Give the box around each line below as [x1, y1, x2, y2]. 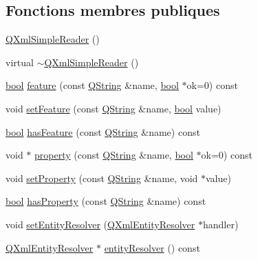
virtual [6, 54, 34, 69]
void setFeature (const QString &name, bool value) [6, 101, 222, 115]
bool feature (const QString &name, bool [6, 78, 179, 92]
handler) [202, 217, 239, 231]
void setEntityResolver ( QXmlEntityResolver [6, 217, 195, 231]
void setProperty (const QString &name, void [6, 170, 198, 185]
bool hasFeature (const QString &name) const [6, 124, 200, 139]
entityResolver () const [104, 240, 200, 254]
